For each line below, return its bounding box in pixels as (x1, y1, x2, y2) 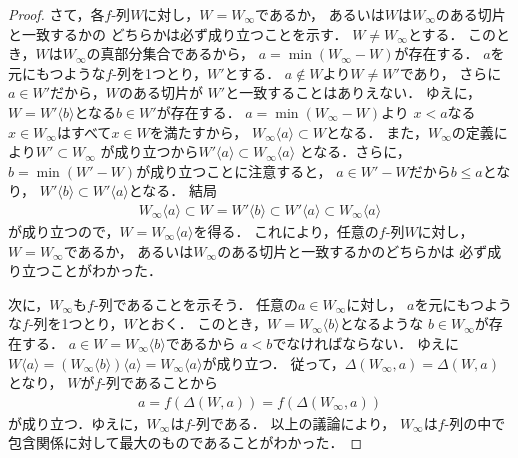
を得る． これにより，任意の (193, 220, 379, 241)
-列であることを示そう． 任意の (93, 293, 299, 314)
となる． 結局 (128, 180, 217, 201)
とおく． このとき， (136, 313, 268, 334)
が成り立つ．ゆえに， (8, 412, 147, 433)
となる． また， (325, 121, 428, 142)
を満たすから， (149, 121, 248, 142)
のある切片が (118, 82, 203, 103)
